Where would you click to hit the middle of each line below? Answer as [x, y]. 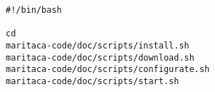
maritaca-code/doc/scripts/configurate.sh [108, 70]
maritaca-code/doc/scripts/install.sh [98, 45]
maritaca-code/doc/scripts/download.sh [100, 57]
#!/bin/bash [34, 10]
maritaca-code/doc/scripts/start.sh [93, 81]
